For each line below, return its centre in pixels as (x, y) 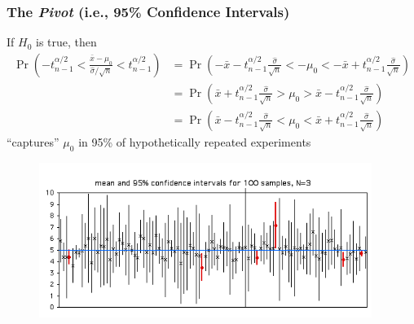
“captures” (33, 141)
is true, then (66, 42)
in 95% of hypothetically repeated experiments (195, 141)
